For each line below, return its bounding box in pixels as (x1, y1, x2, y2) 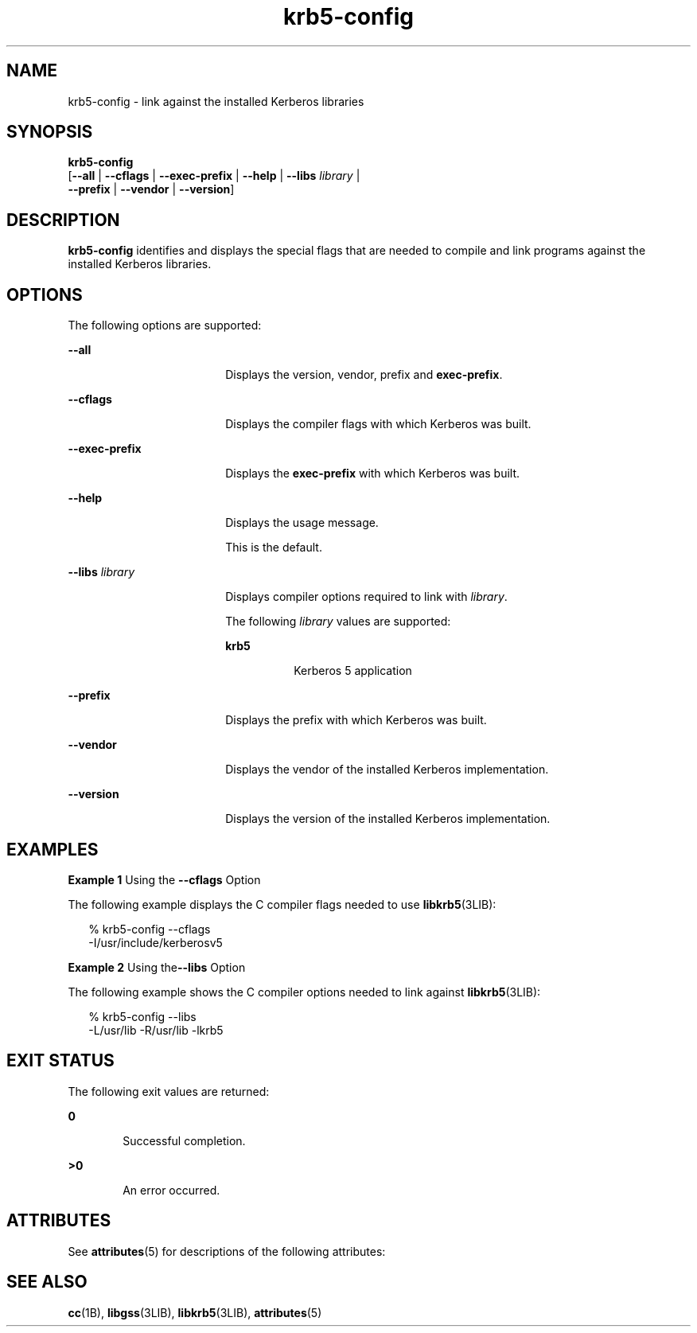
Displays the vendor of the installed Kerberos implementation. (225, 762, 549, 777)
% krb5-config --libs (88, 1009, 197, 1023)
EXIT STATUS (6, 1050, 115, 1071)
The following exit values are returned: (68, 1084, 270, 1098)
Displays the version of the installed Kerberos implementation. (225, 812, 551, 826)
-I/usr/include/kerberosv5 (88, 935, 223, 949)
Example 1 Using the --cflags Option (68, 872, 261, 887)
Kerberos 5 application (294, 664, 412, 678)
